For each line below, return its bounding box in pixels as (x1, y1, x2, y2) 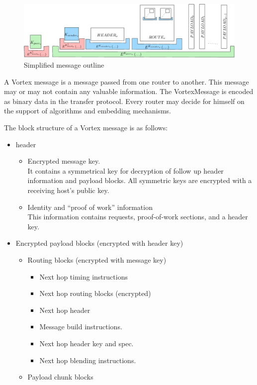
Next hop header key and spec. (39, 338, 134, 348)
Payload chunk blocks (27, 372, 93, 382)
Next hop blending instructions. (39, 355, 136, 365)
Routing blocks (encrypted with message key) (27, 254, 167, 265)
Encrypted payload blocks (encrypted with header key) (15, 238, 183, 248)
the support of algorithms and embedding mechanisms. (4, 105, 171, 116)
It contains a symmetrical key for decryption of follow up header (27, 165, 224, 176)
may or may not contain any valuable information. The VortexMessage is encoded (4, 86, 254, 96)
